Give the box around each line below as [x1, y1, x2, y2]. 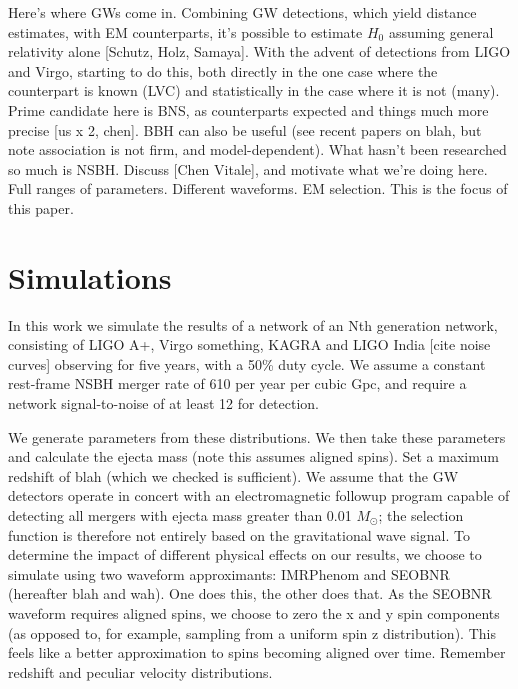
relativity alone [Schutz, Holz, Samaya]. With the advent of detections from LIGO [8, 41, 511, 62]
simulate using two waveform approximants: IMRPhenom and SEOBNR [8, 563, 450, 584]
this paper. [8, 197, 74, 218]
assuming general [388, 21, 494, 42]
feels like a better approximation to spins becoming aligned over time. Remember [8, 642, 506, 663]
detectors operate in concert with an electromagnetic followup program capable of [8, 485, 510, 506]
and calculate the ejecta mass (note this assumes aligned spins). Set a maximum [8, 446, 499, 467]
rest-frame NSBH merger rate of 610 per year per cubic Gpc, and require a [8, 373, 467, 394]
